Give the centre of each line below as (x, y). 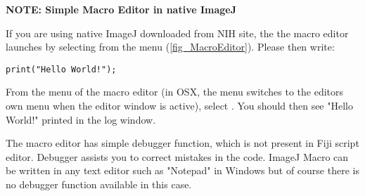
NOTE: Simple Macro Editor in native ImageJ (121, 9)
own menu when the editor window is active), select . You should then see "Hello (179, 106)
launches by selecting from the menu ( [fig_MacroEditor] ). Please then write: (170, 47)
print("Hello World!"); (61, 69)
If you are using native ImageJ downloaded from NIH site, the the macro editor (177, 33)
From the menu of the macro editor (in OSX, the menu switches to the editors (175, 92)
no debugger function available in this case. (99, 184)
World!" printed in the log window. (81, 119)
